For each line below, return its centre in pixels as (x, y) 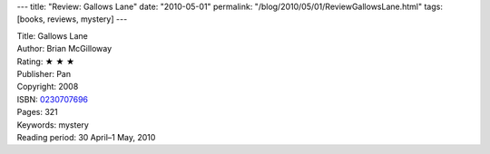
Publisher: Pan (44, 73)
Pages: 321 (37, 112)
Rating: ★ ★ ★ (46, 61)
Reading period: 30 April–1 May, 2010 (86, 137)
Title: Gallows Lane (52, 35)
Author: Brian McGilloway (64, 49)
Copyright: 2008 (48, 87)
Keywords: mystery (53, 125)
